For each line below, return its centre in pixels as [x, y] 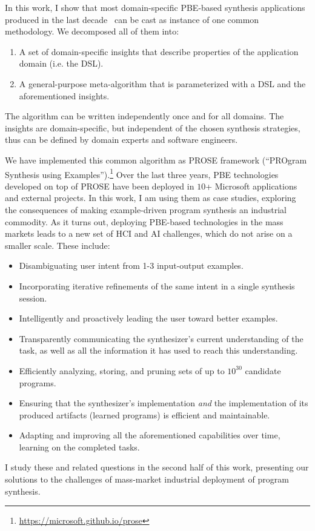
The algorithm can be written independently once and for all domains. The [144, 116]
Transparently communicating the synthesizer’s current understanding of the [161, 338]
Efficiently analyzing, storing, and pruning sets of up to [122, 370]
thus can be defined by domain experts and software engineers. [121, 140]
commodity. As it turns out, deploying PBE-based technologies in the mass [144, 221]
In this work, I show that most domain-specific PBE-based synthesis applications [155, 7]
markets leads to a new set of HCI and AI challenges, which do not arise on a [149, 233]
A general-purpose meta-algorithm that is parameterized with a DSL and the [162, 83]
